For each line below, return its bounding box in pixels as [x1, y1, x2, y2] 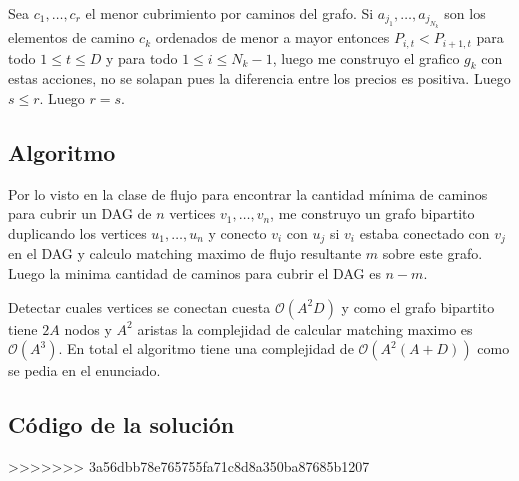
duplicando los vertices [8, 222, 147, 243]
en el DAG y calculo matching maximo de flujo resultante [8, 243, 362, 264]
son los [444, 3, 486, 23]
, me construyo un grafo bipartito [270, 203, 475, 224]
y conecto [208, 222, 267, 243]
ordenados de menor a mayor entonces [155, 27, 390, 48]
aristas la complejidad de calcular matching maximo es [137, 318, 473, 339]
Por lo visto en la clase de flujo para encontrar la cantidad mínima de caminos [8, 183, 488, 204]
